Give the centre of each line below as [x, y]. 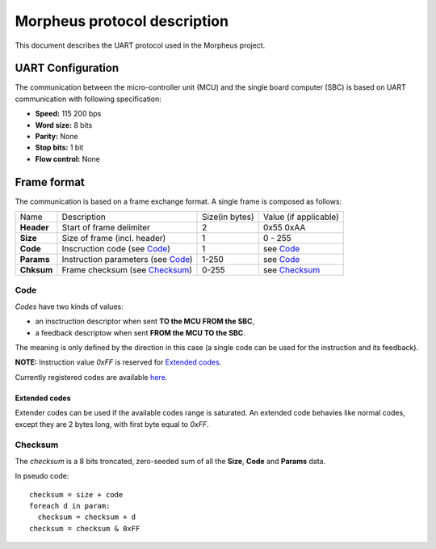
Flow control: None [68, 158]
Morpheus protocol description [122, 21]
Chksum [36, 270]
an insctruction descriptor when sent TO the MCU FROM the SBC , [145, 321]
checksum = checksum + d [87, 517]
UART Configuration [67, 68]
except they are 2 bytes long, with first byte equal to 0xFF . [112, 424]
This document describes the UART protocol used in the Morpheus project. [140, 45]
